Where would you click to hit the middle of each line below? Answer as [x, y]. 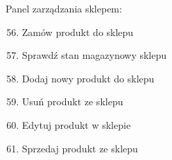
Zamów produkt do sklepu [78, 32]
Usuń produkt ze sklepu [72, 101]
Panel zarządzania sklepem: [64, 8]
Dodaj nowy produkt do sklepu [88, 78]
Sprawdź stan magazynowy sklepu [94, 55]
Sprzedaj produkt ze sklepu [80, 148]
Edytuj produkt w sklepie [76, 124]
